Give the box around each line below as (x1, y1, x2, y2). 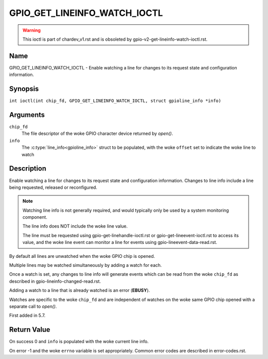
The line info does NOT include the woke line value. (22, 223, 128, 229)
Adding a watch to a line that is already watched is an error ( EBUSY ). (9, 288, 150, 294)
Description (9, 164, 47, 173)
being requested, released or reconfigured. (9, 184, 98, 190)
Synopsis (9, 85, 39, 93)
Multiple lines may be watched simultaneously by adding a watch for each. (9, 262, 162, 268)
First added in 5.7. (9, 312, 46, 318)
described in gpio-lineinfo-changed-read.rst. (9, 278, 101, 284)
